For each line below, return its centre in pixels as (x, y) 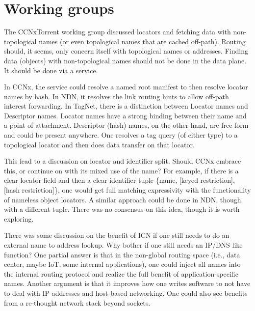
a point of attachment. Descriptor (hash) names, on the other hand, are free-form (126, 125)
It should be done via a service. (51, 70)
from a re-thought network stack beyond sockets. (77, 302)
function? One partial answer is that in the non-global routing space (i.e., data (122, 254)
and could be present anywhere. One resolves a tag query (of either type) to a (121, 135)
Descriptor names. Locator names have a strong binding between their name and (125, 115)
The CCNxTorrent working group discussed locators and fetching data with (117, 32)
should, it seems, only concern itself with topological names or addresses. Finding (126, 51)
